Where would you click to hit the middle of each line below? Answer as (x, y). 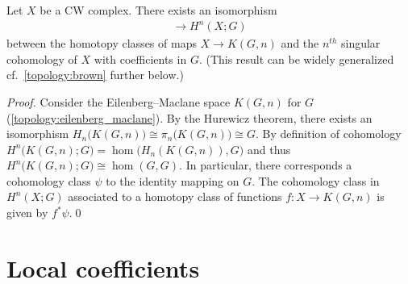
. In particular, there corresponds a (266, 165)
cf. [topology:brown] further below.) (95, 75)
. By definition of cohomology (329, 134)
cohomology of (42, 58)
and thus (269, 149)
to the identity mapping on (173, 180)
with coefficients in (140, 58)
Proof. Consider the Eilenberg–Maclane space (119, 101)
